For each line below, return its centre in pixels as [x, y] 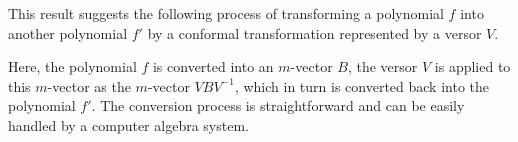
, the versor [382, 66]
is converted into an [213, 66]
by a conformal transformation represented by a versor [314, 32]
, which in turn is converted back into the [361, 85]
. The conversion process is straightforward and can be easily [278, 105]
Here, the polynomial [72, 66]
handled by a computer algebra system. [128, 124]
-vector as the [89, 85]
